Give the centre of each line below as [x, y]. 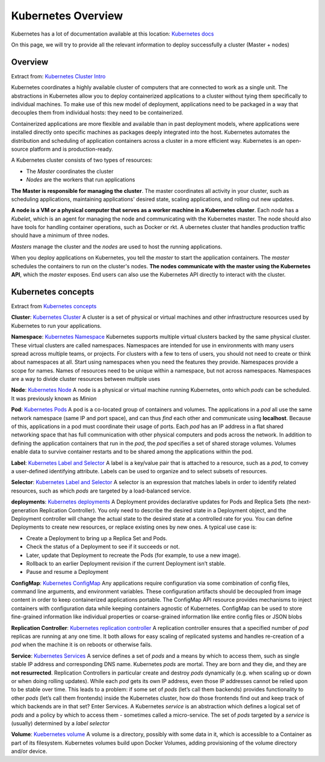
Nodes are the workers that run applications [81, 180]
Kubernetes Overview [67, 16]
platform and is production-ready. [72, 149]
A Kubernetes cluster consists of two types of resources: [82, 160]
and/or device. [29, 751]
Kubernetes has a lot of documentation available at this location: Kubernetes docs [113, 34]
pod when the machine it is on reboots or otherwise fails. [82, 644]
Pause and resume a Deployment [67, 572]
